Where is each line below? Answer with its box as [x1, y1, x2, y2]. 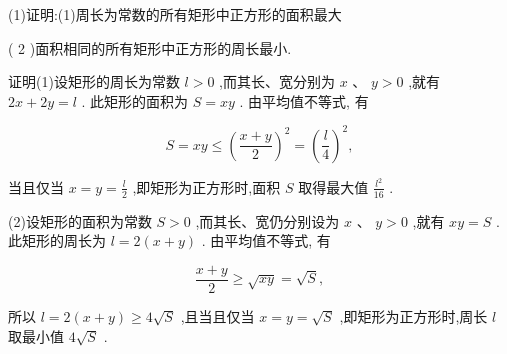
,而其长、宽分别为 [219, 71, 335, 92]
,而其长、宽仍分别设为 [195, 210, 340, 231]
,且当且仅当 [180, 306, 255, 327]
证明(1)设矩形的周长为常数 [8, 71, 180, 92]
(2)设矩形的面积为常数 [8, 210, 152, 231]
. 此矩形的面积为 [81, 90, 189, 111]
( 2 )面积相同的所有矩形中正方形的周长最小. [8, 37, 292, 58]
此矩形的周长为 [8, 230, 106, 251]
